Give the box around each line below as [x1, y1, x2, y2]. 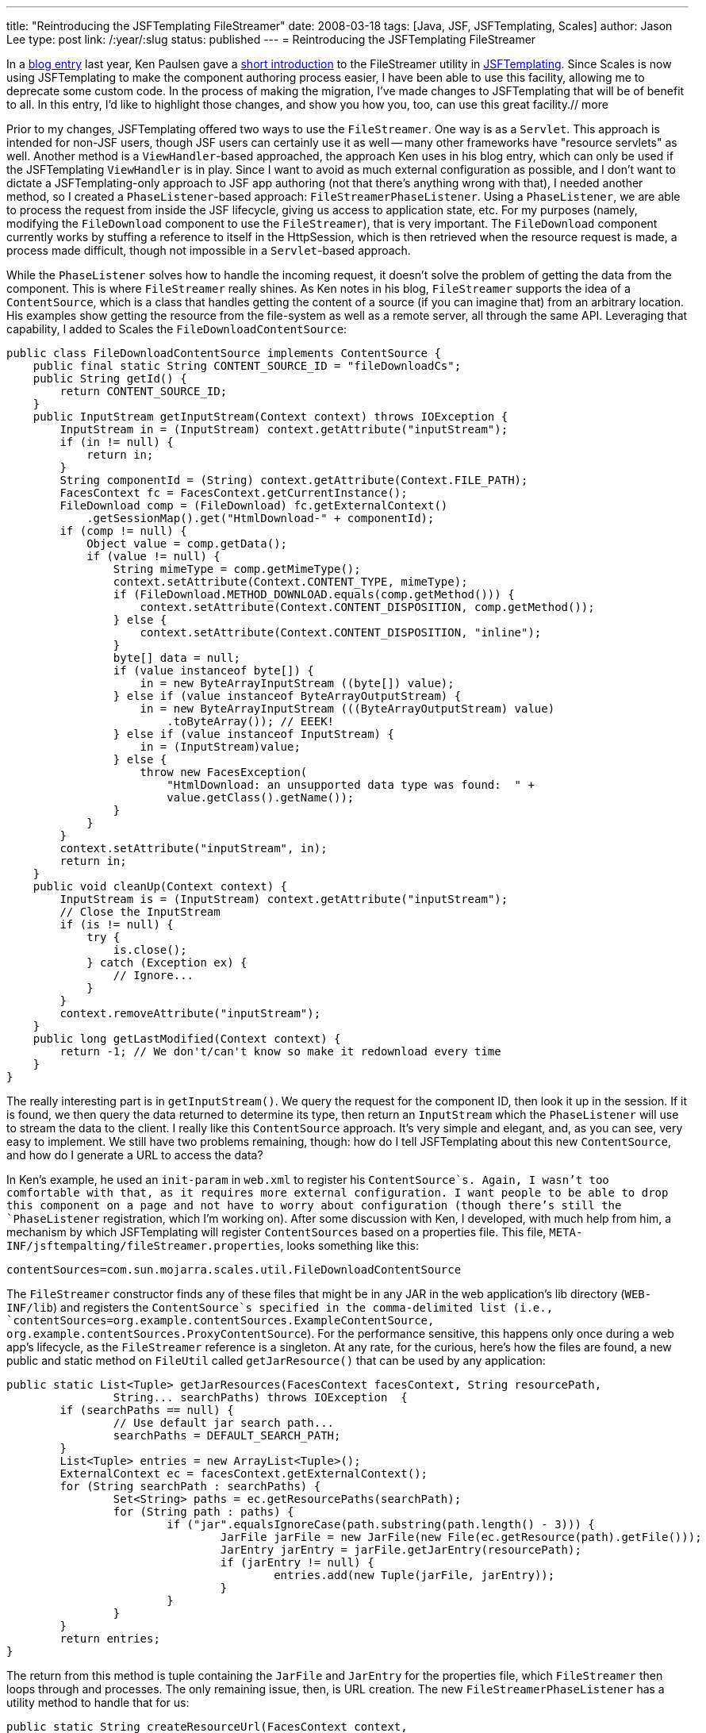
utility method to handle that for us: [6, 1696, 190, 1709]
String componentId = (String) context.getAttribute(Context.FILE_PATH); [59, 474, 528, 486]
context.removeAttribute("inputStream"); [59, 1007, 321, 1020]
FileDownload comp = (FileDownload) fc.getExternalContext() [59, 499, 448, 512]
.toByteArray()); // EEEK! [167, 715, 335, 728]
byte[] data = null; [113, 651, 241, 664]
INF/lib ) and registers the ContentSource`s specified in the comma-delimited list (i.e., [6, 1301, 554, 1314]
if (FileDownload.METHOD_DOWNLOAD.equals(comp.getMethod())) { [113, 588, 515, 601]
